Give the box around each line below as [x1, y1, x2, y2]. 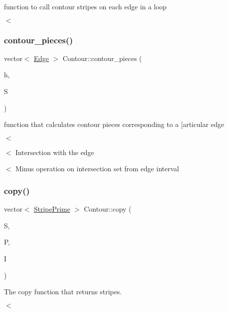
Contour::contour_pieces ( [63, 53, 142, 63]
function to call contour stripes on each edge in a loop [4, 1, 167, 11]
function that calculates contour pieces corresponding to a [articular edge [4, 119, 225, 129]
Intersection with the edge [15, 147, 94, 157]
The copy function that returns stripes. [4, 286, 122, 297]
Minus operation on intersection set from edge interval [15, 163, 179, 174]
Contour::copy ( [84, 204, 131, 214]
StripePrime [33, 204, 70, 214]
